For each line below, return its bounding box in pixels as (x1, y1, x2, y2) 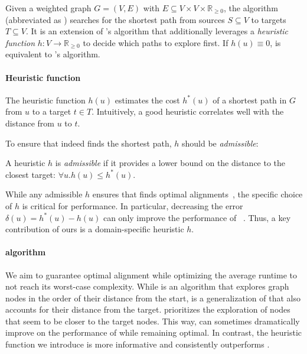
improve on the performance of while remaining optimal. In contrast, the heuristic (5, 326, 302, 339)
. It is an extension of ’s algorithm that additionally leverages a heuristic (26, 25, 289, 37)
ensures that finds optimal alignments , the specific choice (92, 188, 303, 200)
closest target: (5, 168, 55, 180)
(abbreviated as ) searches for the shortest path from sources (5, 13, 225, 25)
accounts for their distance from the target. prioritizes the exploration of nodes (5, 303, 290, 316)
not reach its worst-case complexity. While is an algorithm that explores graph (5, 280, 289, 293)
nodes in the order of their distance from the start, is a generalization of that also (5, 291, 301, 304)
